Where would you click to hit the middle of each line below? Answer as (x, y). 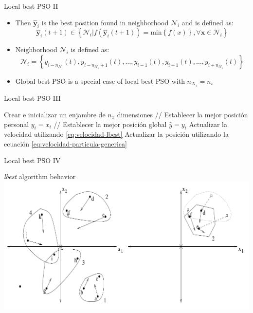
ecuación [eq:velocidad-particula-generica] (65, 143)
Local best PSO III (32, 98)
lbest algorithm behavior (40, 176)
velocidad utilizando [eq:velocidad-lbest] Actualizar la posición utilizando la (116, 134)
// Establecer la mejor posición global (110, 124)
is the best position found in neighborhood (105, 22)
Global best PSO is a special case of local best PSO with (100, 81)
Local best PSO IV (32, 160)
